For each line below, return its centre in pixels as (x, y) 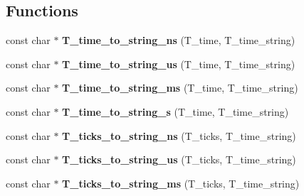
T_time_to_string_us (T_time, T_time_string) (179, 64)
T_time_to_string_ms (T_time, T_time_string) (180, 88)
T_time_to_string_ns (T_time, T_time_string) (179, 40)
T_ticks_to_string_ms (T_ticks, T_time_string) (181, 183)
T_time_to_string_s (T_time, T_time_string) (175, 111)
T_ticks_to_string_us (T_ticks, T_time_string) (179, 159)
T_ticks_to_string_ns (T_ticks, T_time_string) (179, 135)
